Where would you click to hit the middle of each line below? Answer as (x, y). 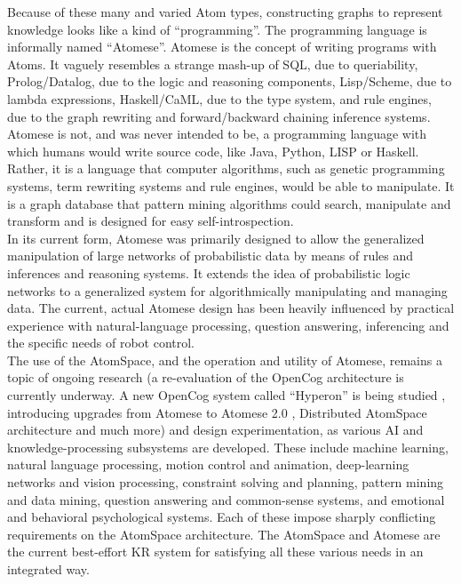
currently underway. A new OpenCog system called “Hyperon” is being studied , (227, 395)
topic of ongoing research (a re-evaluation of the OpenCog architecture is (206, 377)
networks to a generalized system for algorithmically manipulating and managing (227, 290)
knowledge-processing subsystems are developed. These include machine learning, (228, 447)
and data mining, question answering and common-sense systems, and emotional (226, 499)
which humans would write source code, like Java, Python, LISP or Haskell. (213, 151)
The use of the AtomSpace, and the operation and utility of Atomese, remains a (225, 360)
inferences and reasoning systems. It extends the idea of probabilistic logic (209, 272)
